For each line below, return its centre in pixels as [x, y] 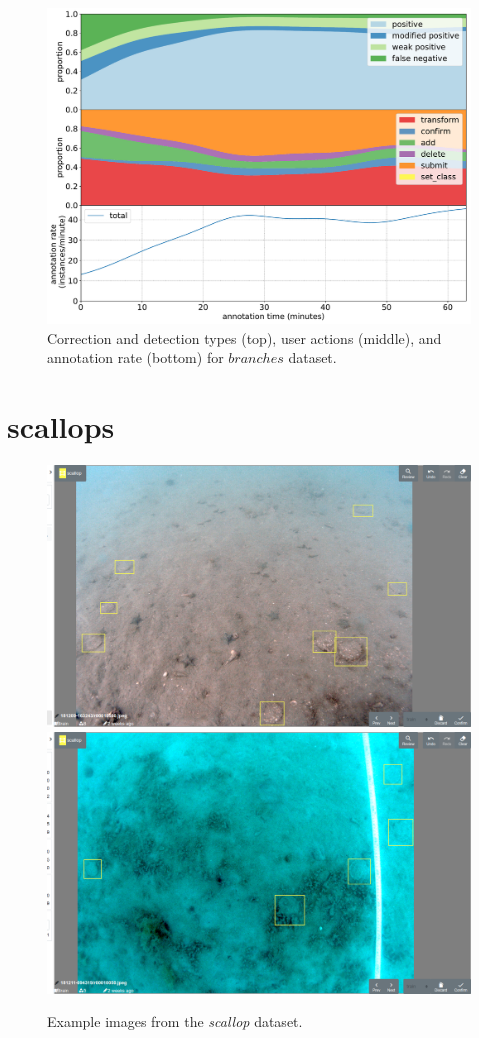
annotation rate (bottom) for [135, 357]
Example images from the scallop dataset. [175, 1021]
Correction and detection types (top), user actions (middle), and [244, 337]
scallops [61, 425]
